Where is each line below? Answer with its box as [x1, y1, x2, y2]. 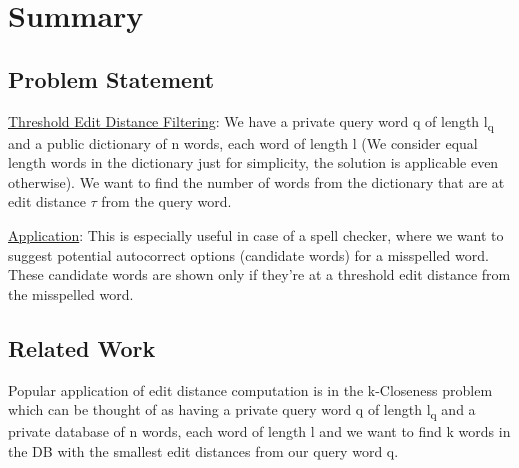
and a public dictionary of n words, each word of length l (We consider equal [8, 132, 478, 153]
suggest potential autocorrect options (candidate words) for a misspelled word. [8, 244, 489, 265]
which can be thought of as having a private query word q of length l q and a [8, 399, 476, 423]
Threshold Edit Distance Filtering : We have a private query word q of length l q [8, 110, 494, 134]
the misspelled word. [8, 283, 134, 304]
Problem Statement [8, 63, 215, 94]
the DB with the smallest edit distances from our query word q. [8, 440, 399, 461]
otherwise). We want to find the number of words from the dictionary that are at [8, 171, 505, 192]
